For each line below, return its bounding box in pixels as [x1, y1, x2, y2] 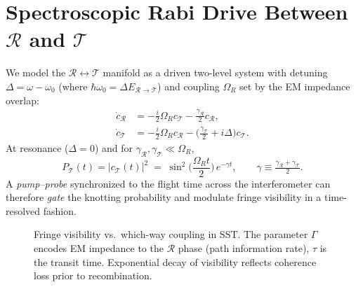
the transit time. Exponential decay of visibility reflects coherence [34, 254, 317, 269]
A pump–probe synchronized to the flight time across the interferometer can [6, 176, 331, 190]
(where [58, 78, 88, 93]
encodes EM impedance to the [34, 241, 164, 255]
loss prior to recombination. [34, 268, 152, 283]
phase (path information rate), [178, 241, 310, 255]
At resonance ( [6, 140, 69, 155]
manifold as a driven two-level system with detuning [103, 65, 328, 80]
